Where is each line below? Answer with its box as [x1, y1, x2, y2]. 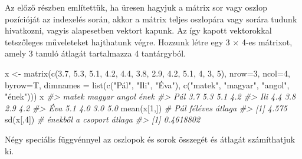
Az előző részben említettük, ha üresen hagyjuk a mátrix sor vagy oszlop [5, 1, 267, 13]
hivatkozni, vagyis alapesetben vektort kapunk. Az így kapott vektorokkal [5, 24, 272, 37]
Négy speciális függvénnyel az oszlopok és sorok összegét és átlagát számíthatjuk [5, 132, 296, 145]
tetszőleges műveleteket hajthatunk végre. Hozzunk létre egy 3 [5, 35, 230, 48]
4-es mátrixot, [241, 35, 293, 48]
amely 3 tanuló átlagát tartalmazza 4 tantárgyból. [5, 47, 186, 59]
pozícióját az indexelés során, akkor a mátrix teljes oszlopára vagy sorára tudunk [5, 12, 297, 25]
